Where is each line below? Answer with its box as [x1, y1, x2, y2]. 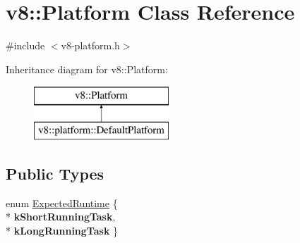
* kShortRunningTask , [6, 209, 116, 224]
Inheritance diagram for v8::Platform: [6, 61, 168, 76]
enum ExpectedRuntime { [6, 195, 118, 210]
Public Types [6, 162, 104, 184]
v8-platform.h [61, 38, 120, 53]
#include [6, 38, 45, 53]
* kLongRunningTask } [6, 223, 119, 237]
